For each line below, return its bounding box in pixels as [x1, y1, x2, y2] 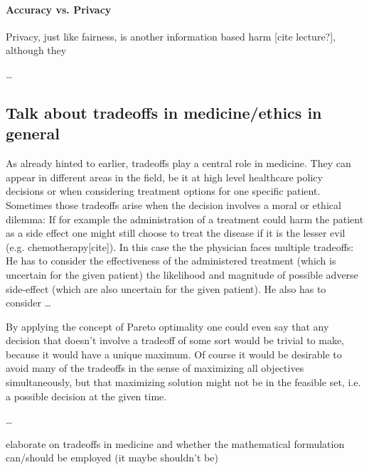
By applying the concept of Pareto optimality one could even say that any [6, 319, 329, 333]
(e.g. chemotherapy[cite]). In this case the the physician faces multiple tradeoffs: [6, 239, 354, 254]
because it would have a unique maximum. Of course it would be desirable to [6, 346, 342, 361]
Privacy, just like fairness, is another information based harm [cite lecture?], [6, 28, 336, 43]
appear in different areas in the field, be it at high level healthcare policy [6, 169, 323, 184]
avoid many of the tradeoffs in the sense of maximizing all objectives [6, 360, 304, 375]
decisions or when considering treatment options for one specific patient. [6, 183, 321, 198]
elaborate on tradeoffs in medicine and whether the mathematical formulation [6, 436, 345, 451]
